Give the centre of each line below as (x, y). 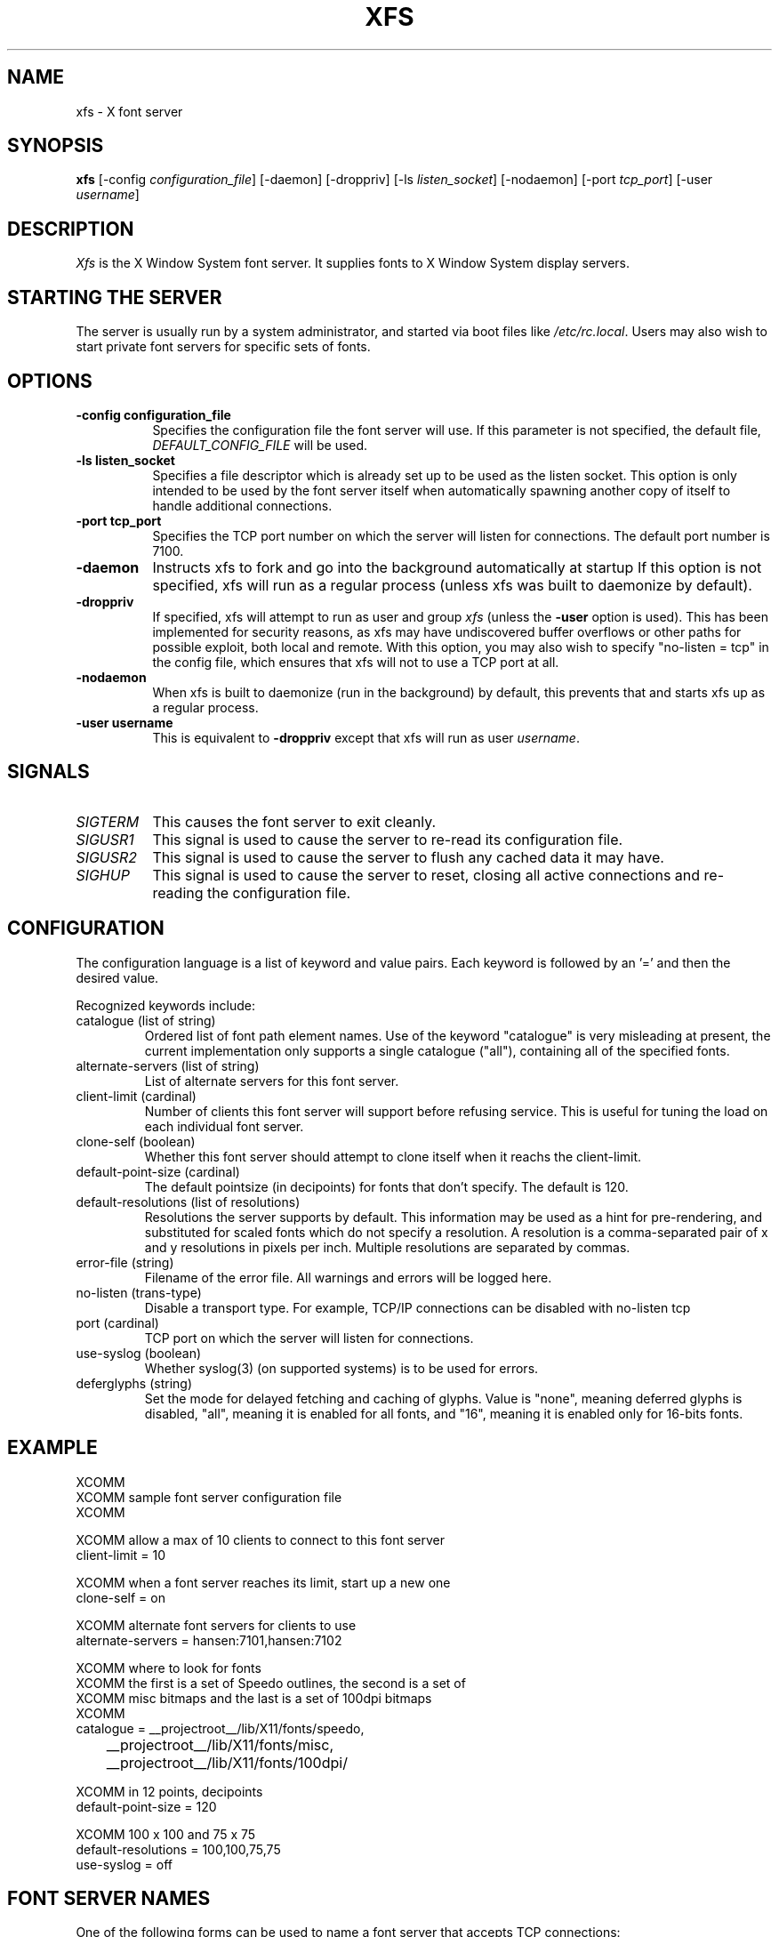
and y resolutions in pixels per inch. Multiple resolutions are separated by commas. (387, 1247)
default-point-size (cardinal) (158, 1171)
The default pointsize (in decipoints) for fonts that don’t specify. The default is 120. (386, 1186)
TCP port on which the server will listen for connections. (309, 1338)
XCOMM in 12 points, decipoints (169, 1791)
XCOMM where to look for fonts (169, 1668)
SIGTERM (108, 821)
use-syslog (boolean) (139, 1353)
